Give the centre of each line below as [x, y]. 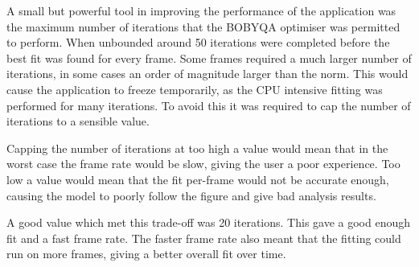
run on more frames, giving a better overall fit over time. [146, 254]
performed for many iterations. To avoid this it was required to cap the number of [209, 105]
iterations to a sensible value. [78, 121]
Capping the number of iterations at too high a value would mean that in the [197, 148]
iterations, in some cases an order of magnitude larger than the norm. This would [207, 74]
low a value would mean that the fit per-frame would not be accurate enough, [198, 179]
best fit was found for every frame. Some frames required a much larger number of [209, 58]
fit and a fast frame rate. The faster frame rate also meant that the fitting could [204, 238]
